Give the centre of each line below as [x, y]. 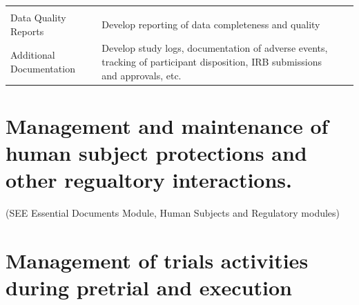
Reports [27, 31]
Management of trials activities [157, 260]
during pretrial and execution [149, 287]
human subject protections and [156, 153]
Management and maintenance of [167, 125]
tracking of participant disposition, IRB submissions [212, 62]
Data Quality [38, 17]
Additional [33, 55]
